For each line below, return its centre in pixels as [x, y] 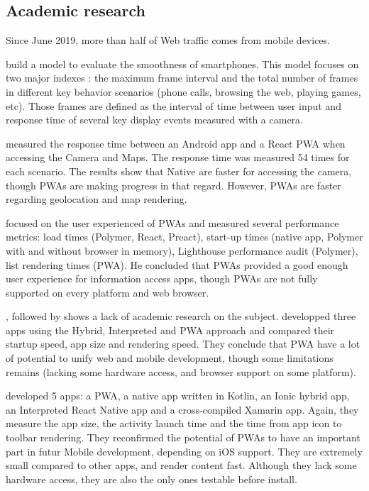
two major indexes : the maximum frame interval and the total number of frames [182, 78]
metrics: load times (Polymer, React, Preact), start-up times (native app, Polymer [184, 237]
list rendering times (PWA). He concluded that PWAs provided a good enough [177, 264]
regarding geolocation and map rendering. [97, 199]
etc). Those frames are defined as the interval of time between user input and [174, 105]
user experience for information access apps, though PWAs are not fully [162, 278]
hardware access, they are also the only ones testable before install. [152, 479]
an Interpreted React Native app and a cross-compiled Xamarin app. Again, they [182, 409]
